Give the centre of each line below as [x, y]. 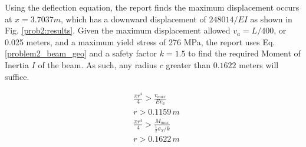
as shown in [271, 19]
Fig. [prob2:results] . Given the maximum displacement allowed [118, 30]
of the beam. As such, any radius [98, 64]
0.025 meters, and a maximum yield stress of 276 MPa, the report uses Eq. [140, 41]
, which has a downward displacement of [133, 19]
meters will [259, 64]
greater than [188, 64]
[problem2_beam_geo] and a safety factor [81, 53]
